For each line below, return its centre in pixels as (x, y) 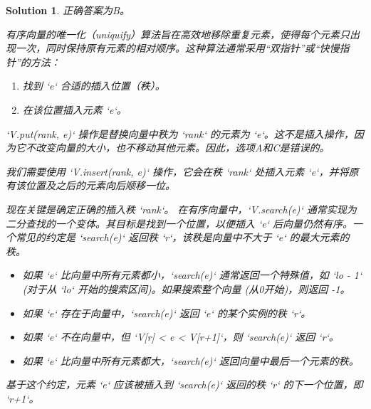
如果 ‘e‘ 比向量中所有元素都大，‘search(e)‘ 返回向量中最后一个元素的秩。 (190, 360)
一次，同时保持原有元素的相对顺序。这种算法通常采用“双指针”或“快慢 (177, 48)
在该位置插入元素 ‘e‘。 (74, 109)
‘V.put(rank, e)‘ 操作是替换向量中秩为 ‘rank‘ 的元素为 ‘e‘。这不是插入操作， (180, 133)
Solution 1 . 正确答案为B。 (68, 10)
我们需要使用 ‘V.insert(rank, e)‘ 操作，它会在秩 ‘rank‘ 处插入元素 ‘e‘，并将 (177, 171)
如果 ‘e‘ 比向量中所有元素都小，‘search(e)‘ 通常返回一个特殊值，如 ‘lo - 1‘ (192, 275)
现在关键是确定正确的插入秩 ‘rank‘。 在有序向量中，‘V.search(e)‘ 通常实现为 (181, 209)
